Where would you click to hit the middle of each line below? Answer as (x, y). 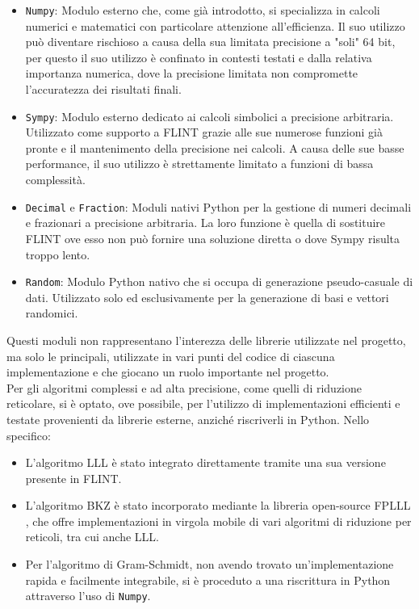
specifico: (29, 435)
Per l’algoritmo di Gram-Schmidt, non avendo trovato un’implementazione (209, 564)
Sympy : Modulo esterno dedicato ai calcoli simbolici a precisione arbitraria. (209, 116)
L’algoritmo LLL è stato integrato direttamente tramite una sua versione (205, 462)
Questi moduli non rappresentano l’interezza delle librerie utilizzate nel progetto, (206, 340)
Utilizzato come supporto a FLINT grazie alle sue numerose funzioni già (204, 132)
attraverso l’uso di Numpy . (88, 596)
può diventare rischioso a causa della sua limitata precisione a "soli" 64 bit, (210, 42)
